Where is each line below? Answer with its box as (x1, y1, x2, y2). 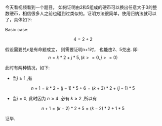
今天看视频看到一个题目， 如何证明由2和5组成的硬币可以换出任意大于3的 (5, 4, 153, 10)
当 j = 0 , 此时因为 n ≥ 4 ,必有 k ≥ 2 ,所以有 (12, 96, 97, 101)
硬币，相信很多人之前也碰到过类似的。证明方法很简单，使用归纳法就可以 (9, 10, 157, 16)
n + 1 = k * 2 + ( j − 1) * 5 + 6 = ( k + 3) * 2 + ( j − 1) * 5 (31, 85, 135, 91)
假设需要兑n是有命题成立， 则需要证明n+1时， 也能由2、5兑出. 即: (5, 47, 139, 52)
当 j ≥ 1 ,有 (12, 75, 33, 81)
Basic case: (5, 27, 29, 32)
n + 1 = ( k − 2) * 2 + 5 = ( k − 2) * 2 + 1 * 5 (41, 106, 125, 111)
